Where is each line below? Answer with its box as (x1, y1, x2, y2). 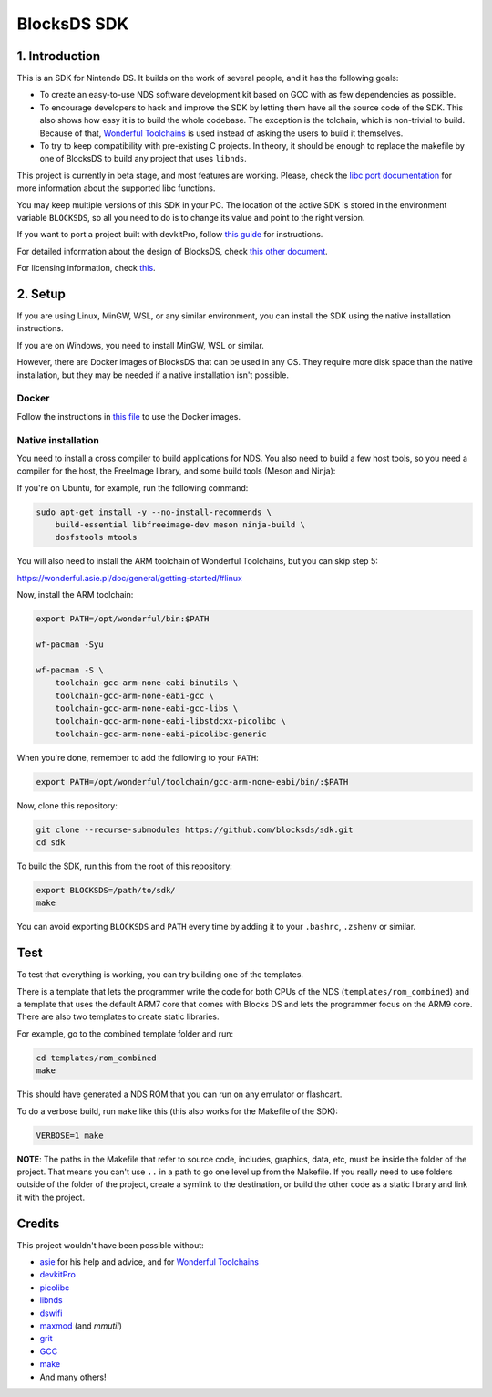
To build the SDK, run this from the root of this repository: (16, 860, 232, 871)
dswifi (39, 1308, 63, 1319)
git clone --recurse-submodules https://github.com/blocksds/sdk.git (36, 824, 354, 835)
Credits (16, 1215, 60, 1231)
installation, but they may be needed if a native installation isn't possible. (16, 370, 289, 381)
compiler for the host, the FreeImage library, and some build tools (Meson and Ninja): (16, 465, 336, 476)
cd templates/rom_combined (36, 1052, 157, 1063)
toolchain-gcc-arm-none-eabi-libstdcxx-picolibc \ (55, 716, 286, 726)
